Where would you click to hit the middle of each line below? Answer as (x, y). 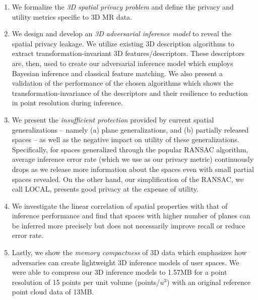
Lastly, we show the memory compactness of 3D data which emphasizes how (129, 252)
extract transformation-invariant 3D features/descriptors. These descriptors (128, 53)
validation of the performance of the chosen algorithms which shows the (122, 83)
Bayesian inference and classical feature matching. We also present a (117, 73)
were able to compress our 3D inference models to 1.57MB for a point (119, 272)
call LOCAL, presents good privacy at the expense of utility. (105, 189)
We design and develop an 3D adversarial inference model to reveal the (122, 34)
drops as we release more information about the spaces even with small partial (133, 169)
